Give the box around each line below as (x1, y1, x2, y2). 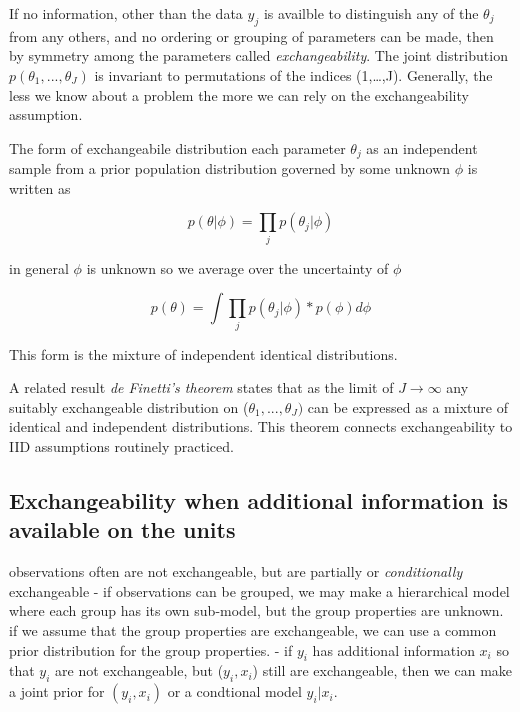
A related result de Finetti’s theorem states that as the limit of (9, 377, 394, 398)
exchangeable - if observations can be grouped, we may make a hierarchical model (9, 580, 510, 601)
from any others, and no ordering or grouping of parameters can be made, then (9, 25, 494, 46)
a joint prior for (9, 681, 105, 702)
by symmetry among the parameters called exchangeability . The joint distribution (9, 45, 508, 66)
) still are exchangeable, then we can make (252, 660, 513, 681)
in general (9, 257, 69, 278)
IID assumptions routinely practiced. (9, 436, 234, 457)
